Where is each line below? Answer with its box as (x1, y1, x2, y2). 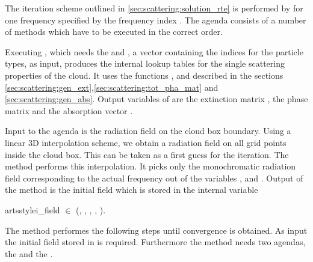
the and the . (5, 247, 53, 260)
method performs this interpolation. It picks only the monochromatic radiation (5, 160, 296, 172)
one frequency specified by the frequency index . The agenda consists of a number (5, 13, 306, 26)
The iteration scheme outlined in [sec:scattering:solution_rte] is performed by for (5, 2, 303, 14)
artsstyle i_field (5, 203, 60, 216)
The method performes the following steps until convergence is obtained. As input (5, 224, 308, 236)
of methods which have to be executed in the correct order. (5, 25, 223, 38)
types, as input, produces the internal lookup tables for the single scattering (5, 57, 285, 70)
